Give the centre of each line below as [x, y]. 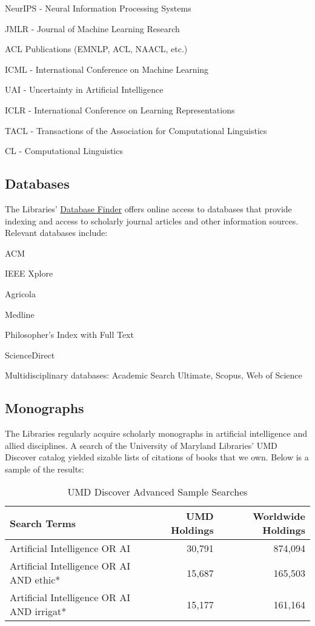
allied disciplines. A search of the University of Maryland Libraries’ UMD [141, 445]
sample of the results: [45, 469]
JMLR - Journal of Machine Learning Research [92, 28]
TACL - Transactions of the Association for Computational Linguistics [136, 130]
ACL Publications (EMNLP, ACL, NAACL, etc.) [96, 49]
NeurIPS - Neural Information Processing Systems [98, 8]
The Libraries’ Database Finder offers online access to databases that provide [148, 208]
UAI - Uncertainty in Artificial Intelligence [84, 89]
